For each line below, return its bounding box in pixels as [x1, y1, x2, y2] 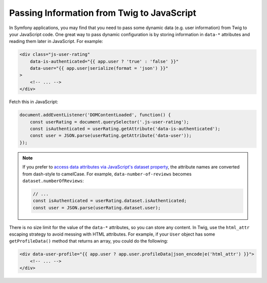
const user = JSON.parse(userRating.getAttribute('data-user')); [30, 133, 192, 138]
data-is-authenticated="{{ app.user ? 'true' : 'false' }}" [30, 58, 179, 64]
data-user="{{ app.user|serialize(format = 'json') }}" [30, 66, 169, 71]
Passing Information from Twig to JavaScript [9, 7, 196, 18]
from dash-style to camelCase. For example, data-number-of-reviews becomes [22, 171, 192, 177]
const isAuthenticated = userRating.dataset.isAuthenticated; [33, 198, 187, 203]
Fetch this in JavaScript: [9, 99, 58, 105]
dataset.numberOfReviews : [22, 178, 84, 184]
